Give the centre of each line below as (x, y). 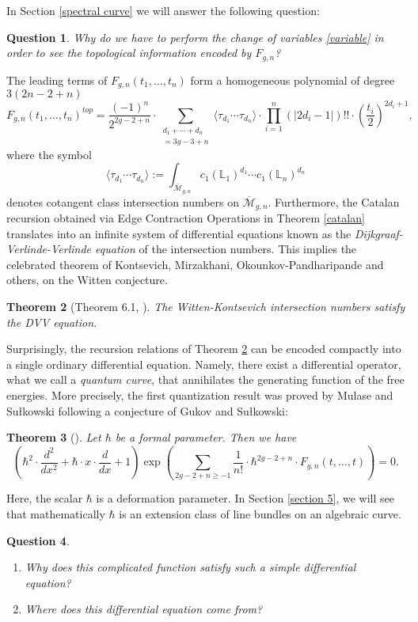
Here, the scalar (45, 498)
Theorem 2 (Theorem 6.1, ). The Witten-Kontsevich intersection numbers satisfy (206, 306)
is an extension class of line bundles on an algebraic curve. (260, 514)
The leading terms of (57, 80)
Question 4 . (38, 540)
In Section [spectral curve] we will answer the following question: (163, 10)
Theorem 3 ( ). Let (54, 437)
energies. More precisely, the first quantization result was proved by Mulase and (200, 394)
